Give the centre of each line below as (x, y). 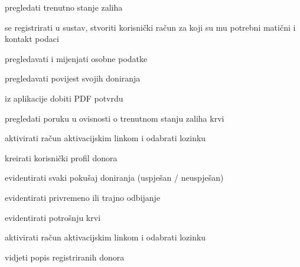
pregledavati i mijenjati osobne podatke (76, 58)
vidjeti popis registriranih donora (65, 257)
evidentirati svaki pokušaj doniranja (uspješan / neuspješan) (114, 178)
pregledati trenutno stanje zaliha (64, 7)
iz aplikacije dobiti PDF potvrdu (64, 98)
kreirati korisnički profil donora (61, 157)
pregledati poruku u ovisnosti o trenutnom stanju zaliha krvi (115, 118)
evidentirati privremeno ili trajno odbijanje (83, 197)
